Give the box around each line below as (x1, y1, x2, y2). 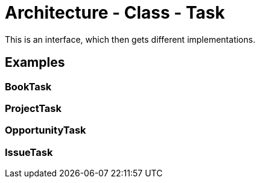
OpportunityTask (5, 124, 86, 137)
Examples (5, 55, 65, 70)
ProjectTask (5, 102, 62, 114)
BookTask (5, 80, 52, 93)
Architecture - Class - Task (5, 2, 225, 23)
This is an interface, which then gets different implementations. (5, 34, 256, 45)
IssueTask (5, 146, 53, 158)
